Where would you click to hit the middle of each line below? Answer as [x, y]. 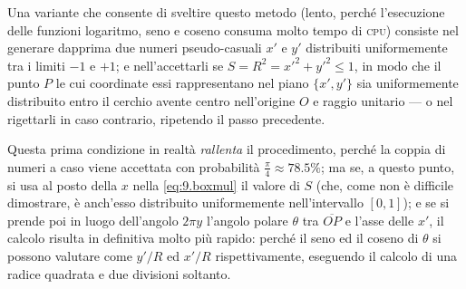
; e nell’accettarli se [170, 65]
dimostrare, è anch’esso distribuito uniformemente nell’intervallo [185, 202]
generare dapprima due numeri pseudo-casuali [135, 48]
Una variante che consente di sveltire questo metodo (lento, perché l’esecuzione [226, 12]
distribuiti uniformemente [377, 48]
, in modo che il [398, 65]
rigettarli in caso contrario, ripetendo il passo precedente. [166, 118]
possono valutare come [70, 255]
